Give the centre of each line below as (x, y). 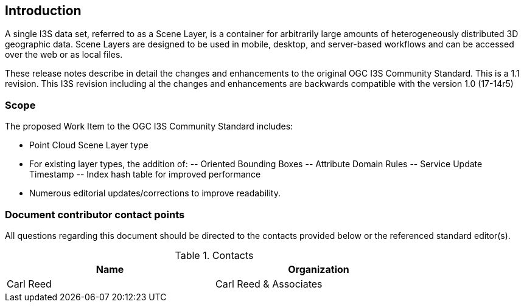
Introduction (43, 11)
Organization (319, 269)
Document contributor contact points (95, 214)
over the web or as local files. (64, 55)
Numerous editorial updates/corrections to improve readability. (155, 193)
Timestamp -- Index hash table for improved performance (145, 174)
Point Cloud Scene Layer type (89, 145)
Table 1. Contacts (214, 255)
